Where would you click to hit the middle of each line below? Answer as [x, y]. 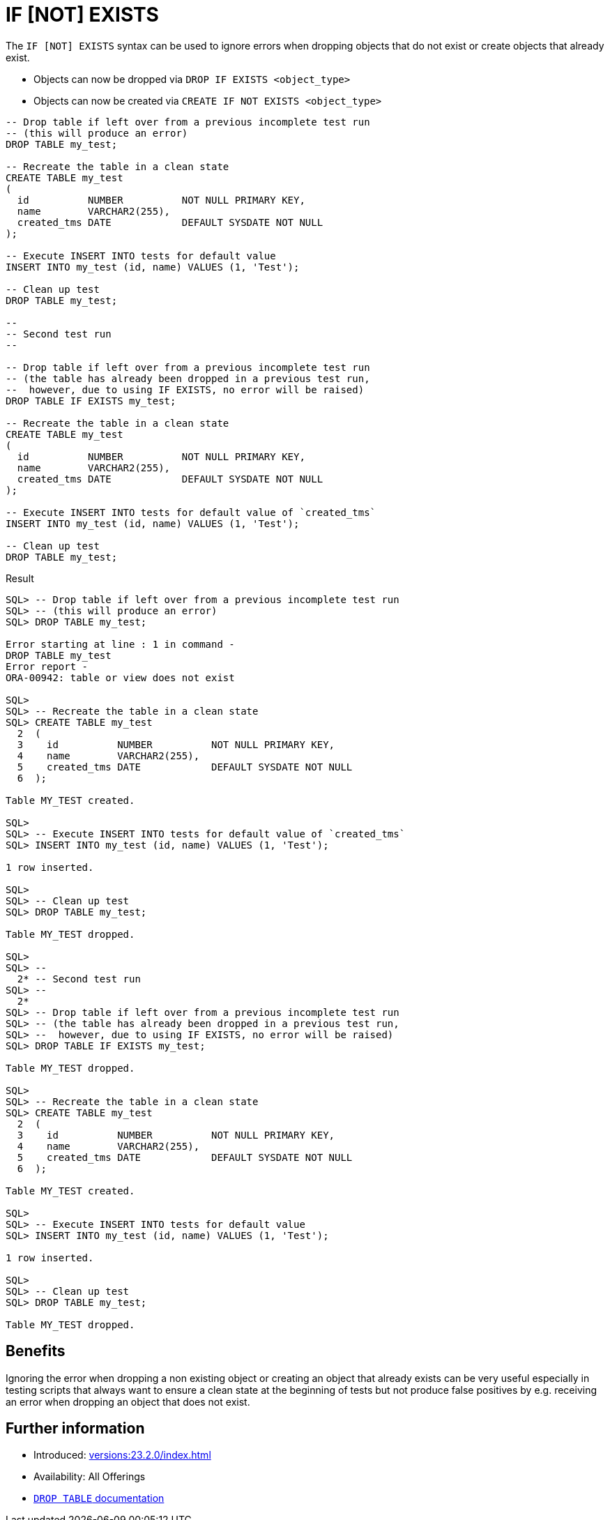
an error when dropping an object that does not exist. [128, 1401]
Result [20, 578]
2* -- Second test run [79, 979]
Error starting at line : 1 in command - [120, 644]
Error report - [47, 666]
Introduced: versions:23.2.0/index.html [122, 1455]
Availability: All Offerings [90, 1477]
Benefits [36, 1351]
